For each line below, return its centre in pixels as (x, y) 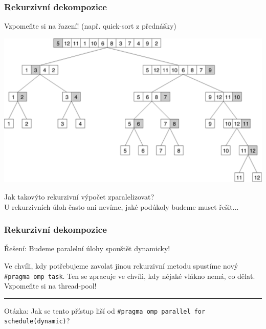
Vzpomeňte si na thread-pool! (50, 286)
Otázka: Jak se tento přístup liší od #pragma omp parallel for (105, 310)
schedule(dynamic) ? (37, 321)
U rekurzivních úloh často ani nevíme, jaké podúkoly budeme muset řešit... (121, 206)
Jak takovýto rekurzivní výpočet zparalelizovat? (79, 196)
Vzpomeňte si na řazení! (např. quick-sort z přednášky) (90, 26)
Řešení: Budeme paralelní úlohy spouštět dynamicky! (87, 248)
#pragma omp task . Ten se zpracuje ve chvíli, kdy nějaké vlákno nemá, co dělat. (130, 276)
